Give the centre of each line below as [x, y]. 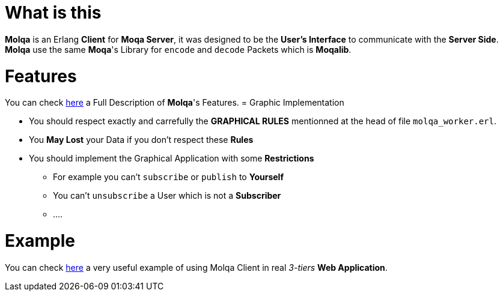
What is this [53, 13]
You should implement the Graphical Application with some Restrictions [172, 159]
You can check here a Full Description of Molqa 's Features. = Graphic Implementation [175, 103]
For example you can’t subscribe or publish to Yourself [168, 177]
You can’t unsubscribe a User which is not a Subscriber [167, 196]
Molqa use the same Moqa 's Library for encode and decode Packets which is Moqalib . [178, 49]
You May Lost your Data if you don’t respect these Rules [141, 140]
